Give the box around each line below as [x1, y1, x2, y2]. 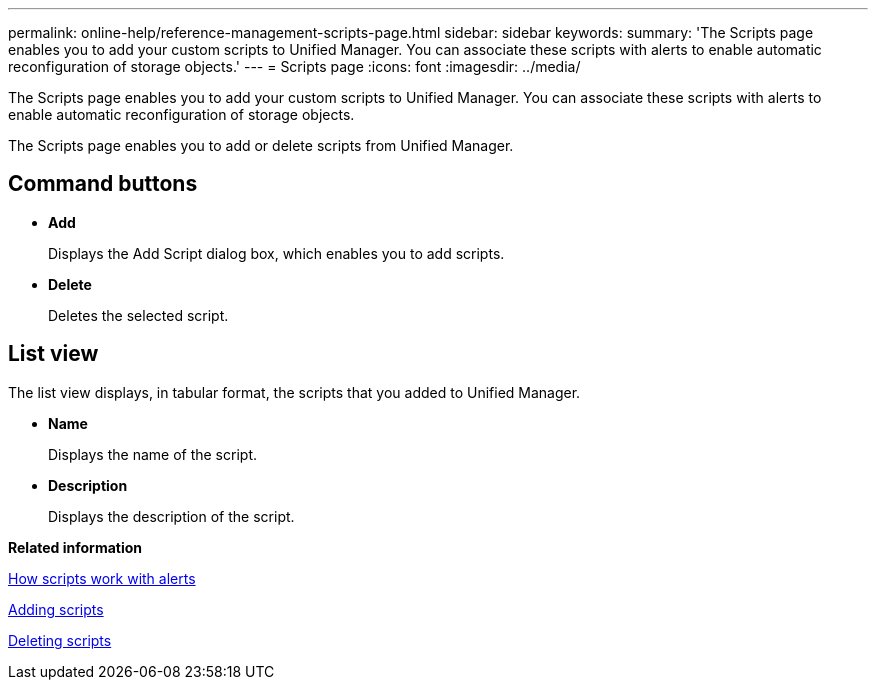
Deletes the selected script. [48, 306, 229, 324]
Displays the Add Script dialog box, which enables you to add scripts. [48, 244, 505, 262]
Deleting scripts [8, 631, 112, 649]
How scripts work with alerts [8, 569, 196, 587]
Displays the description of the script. [48, 507, 295, 525]
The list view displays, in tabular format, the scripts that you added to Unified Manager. [8, 383, 581, 401]
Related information [8, 538, 143, 556]
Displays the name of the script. [48, 445, 257, 463]
